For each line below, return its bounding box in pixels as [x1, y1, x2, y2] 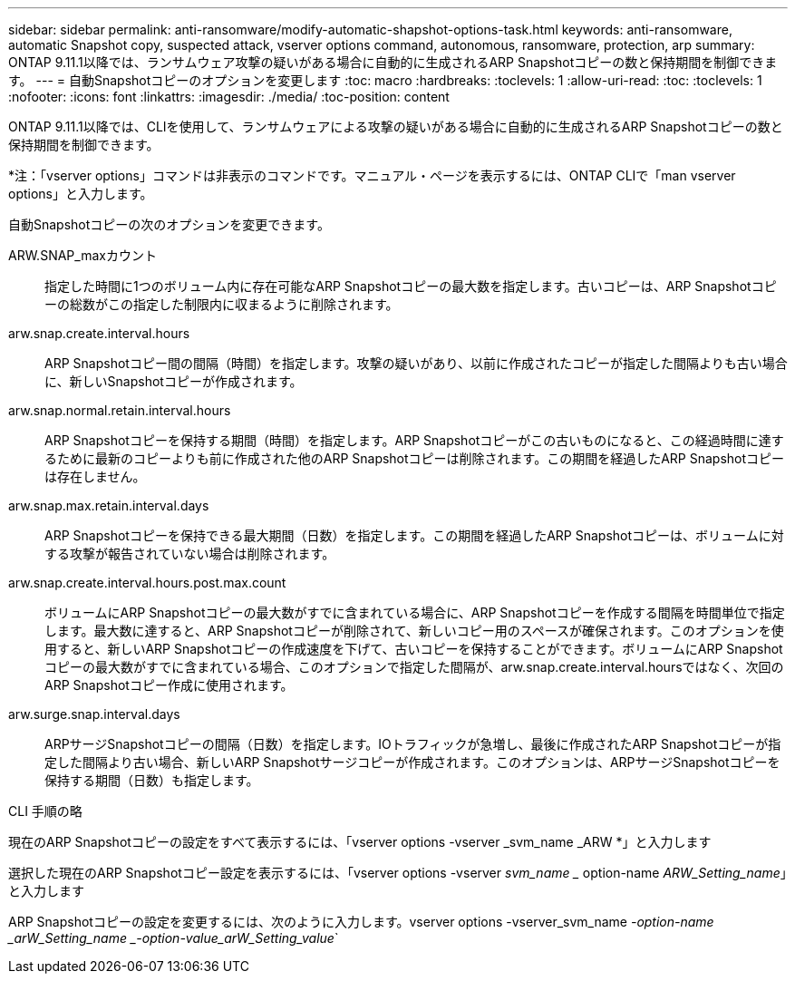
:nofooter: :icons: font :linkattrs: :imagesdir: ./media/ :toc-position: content [8, 89, 450, 104]
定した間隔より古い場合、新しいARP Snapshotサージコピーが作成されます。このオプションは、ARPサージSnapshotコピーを [44, 754, 780, 770]
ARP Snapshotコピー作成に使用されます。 [44, 677, 294, 693]
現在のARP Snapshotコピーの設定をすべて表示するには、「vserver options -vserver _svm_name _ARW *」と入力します [8, 834, 712, 850]
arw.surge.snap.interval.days [8, 706, 180, 722]
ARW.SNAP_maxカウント [8, 248, 157, 263]
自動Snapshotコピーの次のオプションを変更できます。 [8, 217, 330, 232]
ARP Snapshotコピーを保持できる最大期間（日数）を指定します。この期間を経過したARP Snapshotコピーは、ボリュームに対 [44, 528, 784, 543]
